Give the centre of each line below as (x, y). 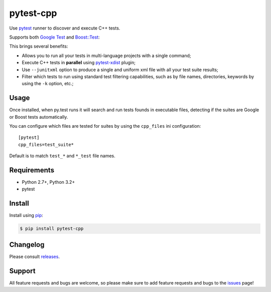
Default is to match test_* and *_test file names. (62, 156)
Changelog (27, 245)
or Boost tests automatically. (39, 117)
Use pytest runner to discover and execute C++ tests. (65, 28)
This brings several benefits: (39, 46)
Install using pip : (26, 215)
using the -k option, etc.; (48, 84)
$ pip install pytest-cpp (52, 229)
